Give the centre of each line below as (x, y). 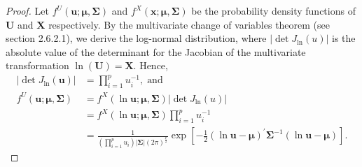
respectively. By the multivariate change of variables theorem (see (189, 24)
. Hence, (151, 65)
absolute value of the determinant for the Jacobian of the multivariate (156, 51)
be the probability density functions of (273, 10)
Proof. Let (27, 10)
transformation (37, 65)
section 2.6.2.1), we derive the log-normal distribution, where (136, 38)
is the (344, 38)
